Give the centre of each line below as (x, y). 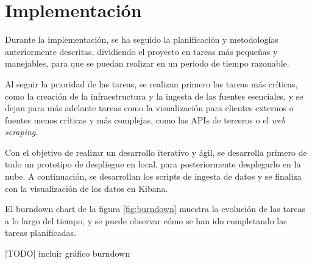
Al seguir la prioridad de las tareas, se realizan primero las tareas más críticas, (151, 83)
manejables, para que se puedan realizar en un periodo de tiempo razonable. (147, 63)
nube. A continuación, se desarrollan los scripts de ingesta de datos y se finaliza (153, 176)
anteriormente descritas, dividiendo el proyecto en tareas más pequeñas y (141, 51)
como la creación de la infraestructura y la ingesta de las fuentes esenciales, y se (154, 96)
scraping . (22, 132)
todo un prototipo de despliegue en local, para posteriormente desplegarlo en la (153, 164)
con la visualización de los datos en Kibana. (87, 188)
